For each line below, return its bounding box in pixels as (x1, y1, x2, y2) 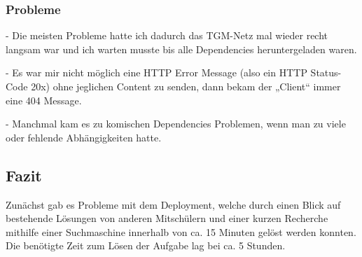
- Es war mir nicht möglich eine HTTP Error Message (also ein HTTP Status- (6, 65, 342, 80)
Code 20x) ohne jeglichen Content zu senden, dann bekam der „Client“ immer (6, 79, 341, 93)
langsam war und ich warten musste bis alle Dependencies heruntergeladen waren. (6, 41, 357, 56)
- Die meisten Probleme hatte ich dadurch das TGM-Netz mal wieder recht (6, 28, 328, 43)
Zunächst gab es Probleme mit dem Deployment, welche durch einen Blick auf (6, 197, 341, 211)
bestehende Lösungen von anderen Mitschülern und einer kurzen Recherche (6, 211, 328, 225)
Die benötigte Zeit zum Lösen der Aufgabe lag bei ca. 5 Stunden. (6, 238, 286, 253)
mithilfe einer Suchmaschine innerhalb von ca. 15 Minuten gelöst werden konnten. (6, 224, 356, 239)
